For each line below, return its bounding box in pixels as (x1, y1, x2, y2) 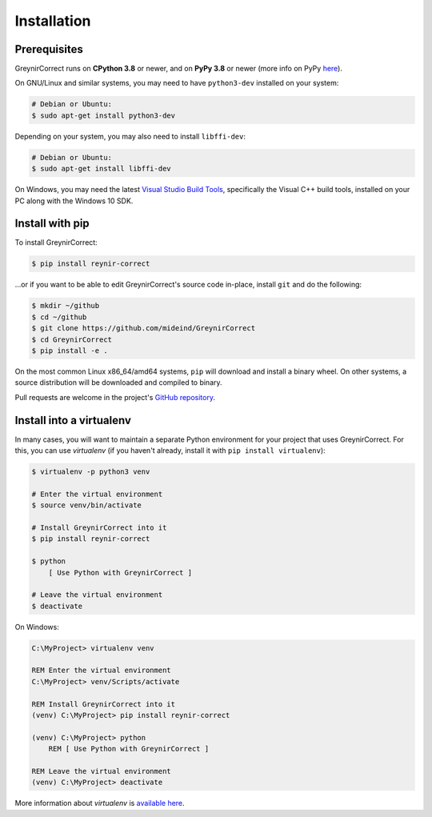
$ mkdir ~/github (31, 301, 100, 310)
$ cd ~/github (31, 312, 87, 322)
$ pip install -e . (31, 346, 108, 355)
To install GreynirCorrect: (14, 238, 98, 247)
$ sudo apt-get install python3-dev (31, 110, 176, 120)
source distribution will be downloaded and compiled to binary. (14, 378, 223, 387)
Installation (14, 12, 91, 30)
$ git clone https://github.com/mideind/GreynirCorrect (31, 324, 256, 333)
